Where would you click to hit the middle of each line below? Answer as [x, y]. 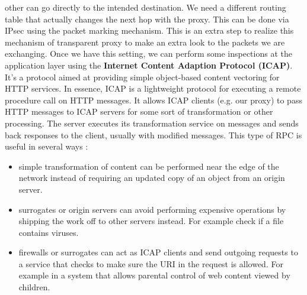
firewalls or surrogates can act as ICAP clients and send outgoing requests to [158, 252]
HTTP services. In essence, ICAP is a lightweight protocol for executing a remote [153, 88]
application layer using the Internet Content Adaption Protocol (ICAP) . [149, 65]
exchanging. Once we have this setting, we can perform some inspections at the [148, 54]
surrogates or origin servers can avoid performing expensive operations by [152, 209]
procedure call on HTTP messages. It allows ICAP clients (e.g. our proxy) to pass [153, 100]
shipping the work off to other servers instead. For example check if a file [151, 221]
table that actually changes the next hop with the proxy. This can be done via [147, 19]
